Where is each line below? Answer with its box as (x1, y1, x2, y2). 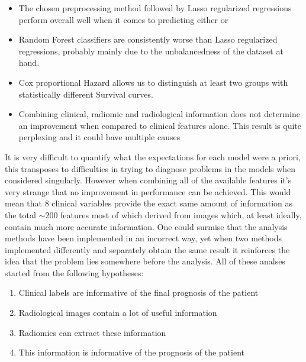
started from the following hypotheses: (5, 266, 144, 279)
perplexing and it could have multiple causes (18, 131, 181, 143)
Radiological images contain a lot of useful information (18, 306, 217, 319)
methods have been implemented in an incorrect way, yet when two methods (5, 232, 282, 244)
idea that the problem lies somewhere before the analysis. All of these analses (5, 255, 285, 267)
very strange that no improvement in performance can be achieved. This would (5, 185, 291, 198)
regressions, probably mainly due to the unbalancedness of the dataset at (18, 44, 284, 57)
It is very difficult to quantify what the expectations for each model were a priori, (5, 150, 301, 163)
